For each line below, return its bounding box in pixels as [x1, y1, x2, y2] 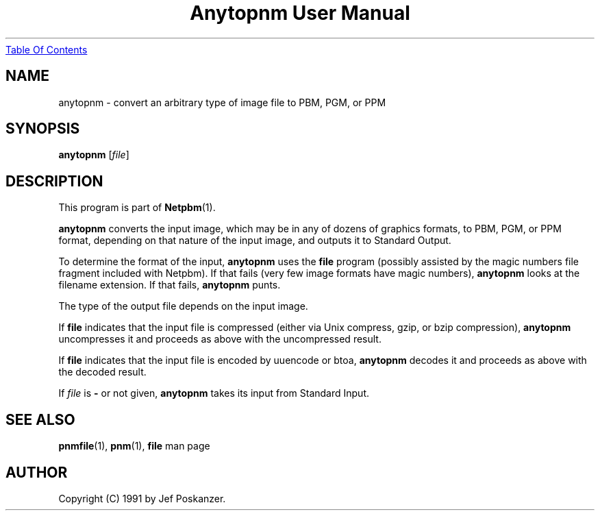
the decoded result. [58, 366, 147, 378]
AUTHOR [5, 463, 68, 481]
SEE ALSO [5, 410, 75, 428]
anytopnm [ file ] [58, 149, 129, 161]
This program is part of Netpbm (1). [58, 201, 216, 214]
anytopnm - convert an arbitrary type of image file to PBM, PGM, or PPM [58, 96, 386, 108]
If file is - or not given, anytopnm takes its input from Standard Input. [58, 387, 370, 400]
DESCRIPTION [5, 172, 103, 190]
